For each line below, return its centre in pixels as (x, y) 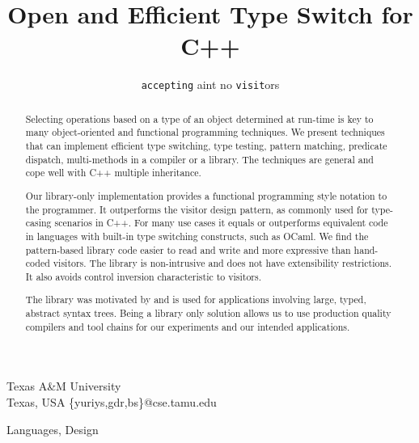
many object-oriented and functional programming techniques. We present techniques (205, 132)
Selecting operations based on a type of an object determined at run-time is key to (199, 118)
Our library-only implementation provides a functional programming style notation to (206, 195)
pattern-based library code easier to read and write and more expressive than (188, 249)
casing (38, 223)
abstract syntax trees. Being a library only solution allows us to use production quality (208, 313)
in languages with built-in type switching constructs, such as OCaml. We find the (197, 236)
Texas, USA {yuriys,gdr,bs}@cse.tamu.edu (112, 401)
